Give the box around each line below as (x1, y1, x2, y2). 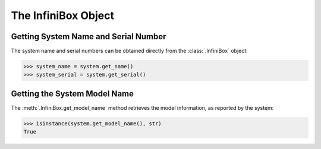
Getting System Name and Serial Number (11, 31, 166, 42)
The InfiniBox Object (11, 9, 114, 22)
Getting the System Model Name (11, 88, 134, 99)
